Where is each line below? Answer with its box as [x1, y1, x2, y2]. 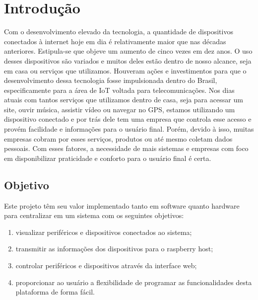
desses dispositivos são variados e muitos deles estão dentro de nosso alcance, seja [4, 55, 252, 66]
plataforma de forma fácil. [15, 287, 95, 297]
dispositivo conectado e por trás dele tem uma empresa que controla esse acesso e [4, 114, 252, 124]
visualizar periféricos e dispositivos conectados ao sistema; [15, 226, 192, 237]
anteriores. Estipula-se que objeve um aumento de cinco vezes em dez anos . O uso [4, 46, 253, 56]
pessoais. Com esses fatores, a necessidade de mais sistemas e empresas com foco [4, 143, 249, 153]
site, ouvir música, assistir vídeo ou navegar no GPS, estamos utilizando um [4, 104, 235, 114]
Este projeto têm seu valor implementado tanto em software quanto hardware [4, 200, 240, 211]
